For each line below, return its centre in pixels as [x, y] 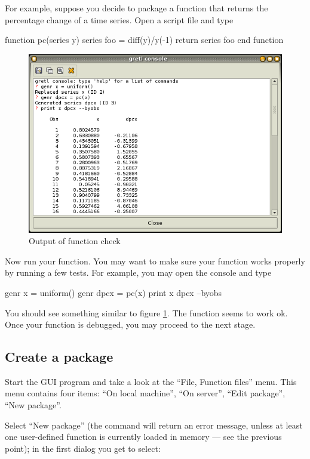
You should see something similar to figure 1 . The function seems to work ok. [146, 312]
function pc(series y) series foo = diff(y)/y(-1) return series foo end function [144, 40]
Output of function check [75, 241]
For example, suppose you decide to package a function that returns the [136, 8]
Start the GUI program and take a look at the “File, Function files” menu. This [151, 381]
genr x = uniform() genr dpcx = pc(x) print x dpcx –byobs [113, 292]
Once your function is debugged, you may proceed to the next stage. [130, 324]
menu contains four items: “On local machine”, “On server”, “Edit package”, [145, 393]
